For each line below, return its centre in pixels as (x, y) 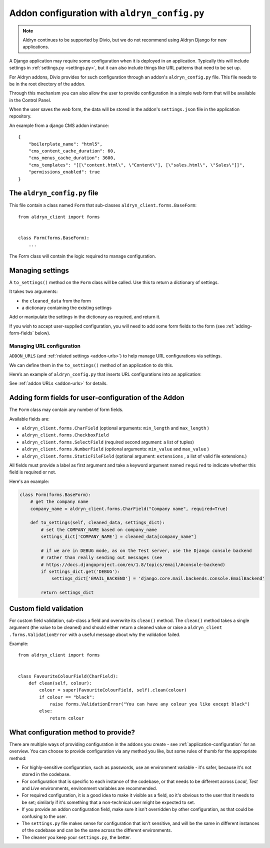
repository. (20, 116)
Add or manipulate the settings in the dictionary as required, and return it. (85, 317)
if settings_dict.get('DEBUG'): (80, 572)
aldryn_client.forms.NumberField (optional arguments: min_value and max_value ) (115, 449)
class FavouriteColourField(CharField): (68, 676)
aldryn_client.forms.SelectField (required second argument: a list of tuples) (108, 442)
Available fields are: (29, 419)
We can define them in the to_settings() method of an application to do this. (91, 365)
